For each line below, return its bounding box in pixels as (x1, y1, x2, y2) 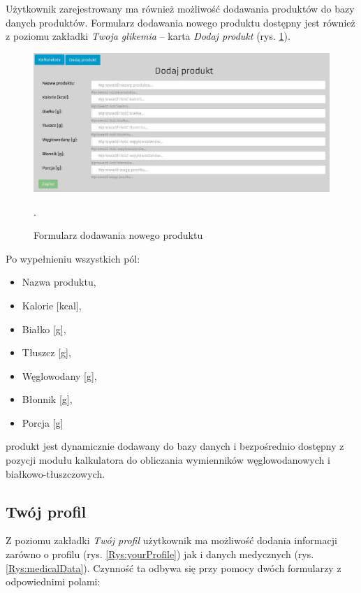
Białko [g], (22, 321, 66, 336)
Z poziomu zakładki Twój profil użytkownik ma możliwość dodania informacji (6, 533, 337, 548)
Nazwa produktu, (22, 274, 96, 289)
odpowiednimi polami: (6, 574, 101, 589)
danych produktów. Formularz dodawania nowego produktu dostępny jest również (6, 15, 355, 29)
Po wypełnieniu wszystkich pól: (6, 251, 140, 265)
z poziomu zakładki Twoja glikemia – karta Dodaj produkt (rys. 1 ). (6, 29, 290, 43)
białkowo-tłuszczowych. (6, 466, 105, 481)
